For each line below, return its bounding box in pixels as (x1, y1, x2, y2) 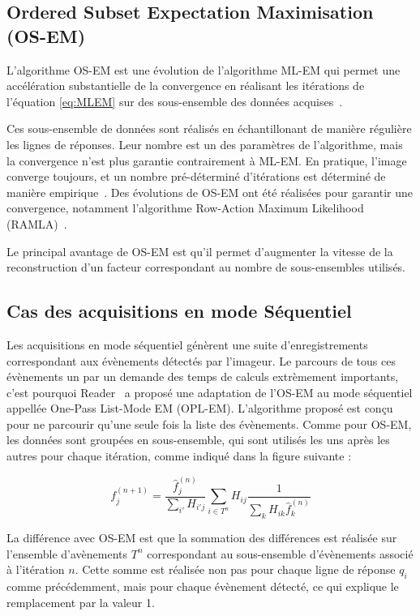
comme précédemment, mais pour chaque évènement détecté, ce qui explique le (6, 578, 399, 595)
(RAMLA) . (6, 215, 67, 232)
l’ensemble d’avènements (6, 545, 128, 562)
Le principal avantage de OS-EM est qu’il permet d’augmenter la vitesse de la (6, 242, 393, 259)
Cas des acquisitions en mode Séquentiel (6, 298, 352, 323)
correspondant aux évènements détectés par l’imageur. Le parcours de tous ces (6, 352, 396, 369)
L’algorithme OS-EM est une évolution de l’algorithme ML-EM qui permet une (6, 61, 401, 78)
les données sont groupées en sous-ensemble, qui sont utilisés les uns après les (6, 431, 390, 448)
